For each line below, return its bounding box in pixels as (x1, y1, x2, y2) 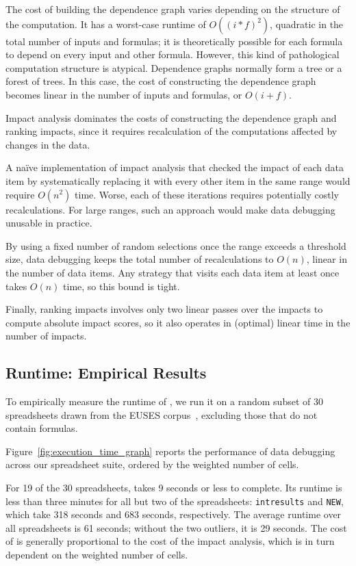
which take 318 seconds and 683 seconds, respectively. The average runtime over (5, 507, 342, 522)
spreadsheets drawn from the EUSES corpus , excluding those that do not (5, 407, 318, 422)
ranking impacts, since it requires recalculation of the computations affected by (5, 124, 338, 138)
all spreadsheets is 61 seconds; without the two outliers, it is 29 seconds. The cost (5, 520, 347, 535)
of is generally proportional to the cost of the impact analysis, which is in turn (5, 534, 335, 548)
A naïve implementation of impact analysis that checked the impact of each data (5, 160, 344, 175)
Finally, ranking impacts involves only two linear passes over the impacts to (5, 302, 323, 316)
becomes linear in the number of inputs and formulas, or (5, 87, 242, 101)
